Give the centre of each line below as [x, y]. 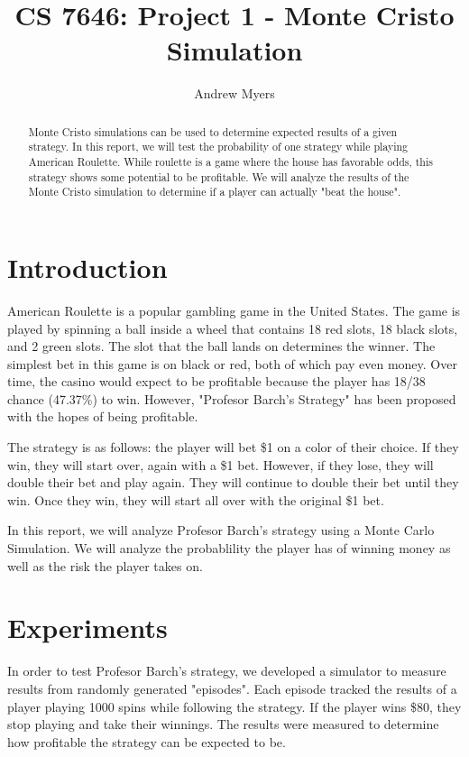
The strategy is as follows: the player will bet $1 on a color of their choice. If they [233, 447]
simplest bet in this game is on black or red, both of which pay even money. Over [232, 363]
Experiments [87, 628]
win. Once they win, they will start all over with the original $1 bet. [196, 499]
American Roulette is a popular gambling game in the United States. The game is [234, 310]
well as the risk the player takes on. [105, 565]
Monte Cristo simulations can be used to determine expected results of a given [213, 131]
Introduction [87, 267]
